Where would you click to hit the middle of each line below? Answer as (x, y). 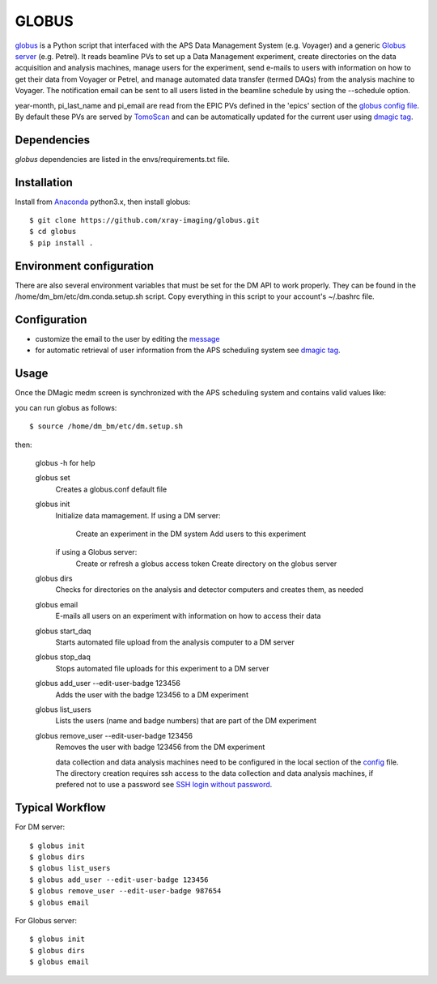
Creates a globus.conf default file (111, 489)
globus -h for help (65, 462)
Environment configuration (84, 266)
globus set (53, 478)
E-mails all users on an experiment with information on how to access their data (188, 616)
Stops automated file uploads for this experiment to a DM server (163, 668)
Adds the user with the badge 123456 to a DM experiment (152, 694)
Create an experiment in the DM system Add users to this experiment (191, 534)
